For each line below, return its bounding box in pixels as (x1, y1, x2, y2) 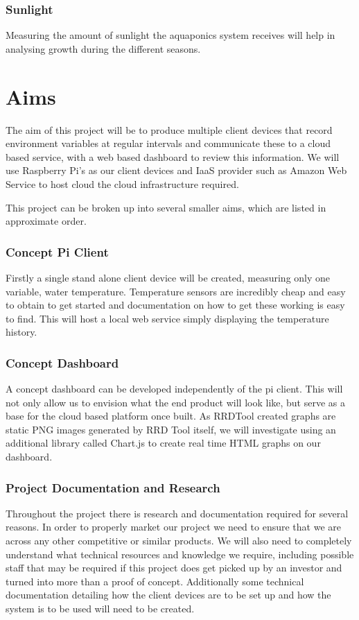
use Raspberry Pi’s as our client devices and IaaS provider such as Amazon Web (6, 163, 347, 178)
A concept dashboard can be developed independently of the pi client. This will (6, 381, 343, 396)
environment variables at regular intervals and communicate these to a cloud (6, 136, 331, 150)
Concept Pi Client (6, 243, 109, 260)
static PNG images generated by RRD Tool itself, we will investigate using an (6, 422, 336, 436)
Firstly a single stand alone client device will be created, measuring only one (6, 270, 331, 284)
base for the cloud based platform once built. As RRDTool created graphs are (6, 408, 336, 423)
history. (6, 325, 37, 339)
